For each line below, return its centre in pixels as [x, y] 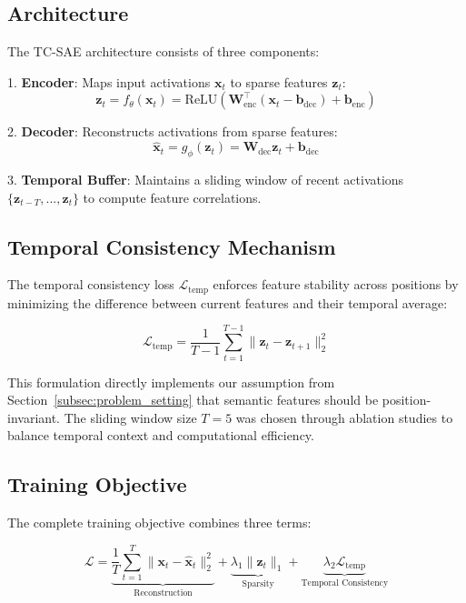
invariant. [34, 417]
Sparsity [258, 584]
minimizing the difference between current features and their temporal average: [228, 302]
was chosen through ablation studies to [344, 417]
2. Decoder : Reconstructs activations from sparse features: [173, 131]
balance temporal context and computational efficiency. [161, 435]
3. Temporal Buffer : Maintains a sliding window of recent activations [206, 179]
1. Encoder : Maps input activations [109, 81]
